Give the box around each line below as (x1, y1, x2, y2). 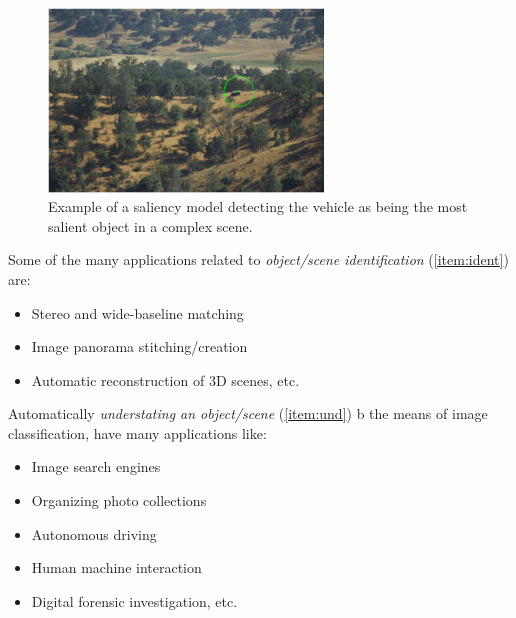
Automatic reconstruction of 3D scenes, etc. (31, 369, 300, 390)
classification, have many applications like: (8, 422, 267, 443)
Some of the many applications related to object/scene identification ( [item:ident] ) (8, 249, 509, 270)
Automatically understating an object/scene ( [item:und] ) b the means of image (8, 403, 488, 424)
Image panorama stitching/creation (31, 336, 248, 357)
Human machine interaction (31, 557, 202, 578)
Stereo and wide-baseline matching (31, 302, 244, 323)
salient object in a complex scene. (48, 215, 253, 236)
